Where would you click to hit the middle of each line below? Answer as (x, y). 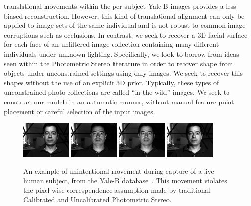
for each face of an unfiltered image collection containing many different (112, 44)
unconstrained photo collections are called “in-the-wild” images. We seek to (117, 92)
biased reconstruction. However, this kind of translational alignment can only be (124, 15)
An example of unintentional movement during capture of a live (119, 171)
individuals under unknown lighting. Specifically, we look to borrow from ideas (122, 53)
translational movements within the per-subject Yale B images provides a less (120, 6)
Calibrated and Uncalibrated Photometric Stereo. (98, 199)
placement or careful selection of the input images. (80, 111)
